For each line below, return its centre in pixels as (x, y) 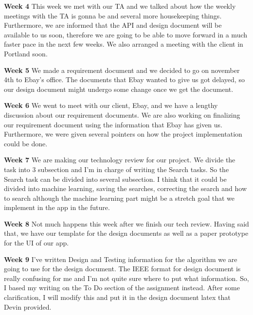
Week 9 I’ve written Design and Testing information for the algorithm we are (121, 259)
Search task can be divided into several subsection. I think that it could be (115, 179)
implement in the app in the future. (57, 207)
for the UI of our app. (36, 243)
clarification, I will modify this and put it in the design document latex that (117, 297)
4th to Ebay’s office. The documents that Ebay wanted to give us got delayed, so (124, 79)
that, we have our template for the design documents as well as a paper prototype (126, 233)
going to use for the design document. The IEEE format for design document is (122, 269)
